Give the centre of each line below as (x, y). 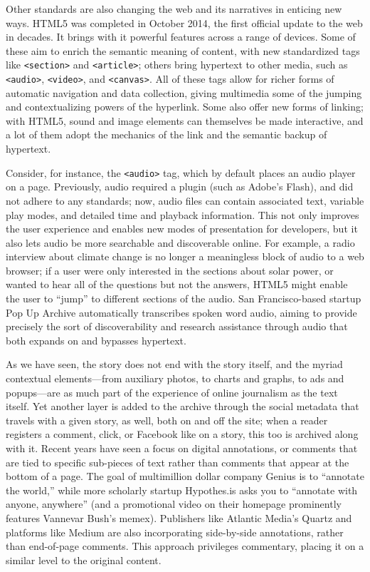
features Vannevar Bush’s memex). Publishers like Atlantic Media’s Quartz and (179, 517)
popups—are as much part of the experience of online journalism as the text (172, 392)
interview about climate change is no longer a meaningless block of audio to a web (185, 256)
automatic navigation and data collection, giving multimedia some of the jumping (184, 92)
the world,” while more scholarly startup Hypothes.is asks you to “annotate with (182, 490)
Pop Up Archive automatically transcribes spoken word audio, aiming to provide (181, 312)
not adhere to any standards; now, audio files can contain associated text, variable (185, 200)
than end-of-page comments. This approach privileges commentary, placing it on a (185, 546)
